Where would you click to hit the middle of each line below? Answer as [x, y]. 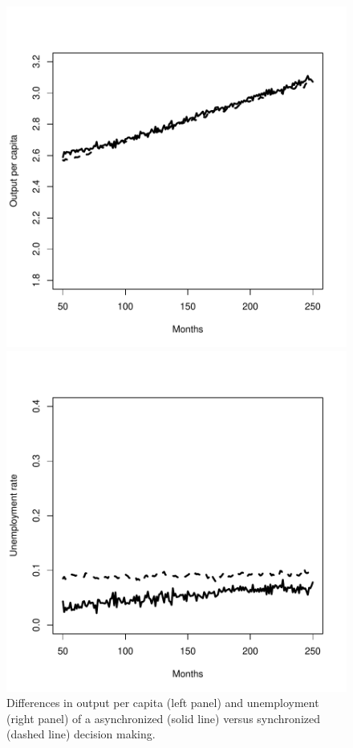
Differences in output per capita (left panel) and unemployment [163, 703]
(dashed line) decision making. [81, 734]
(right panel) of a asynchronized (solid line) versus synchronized [164, 718]
